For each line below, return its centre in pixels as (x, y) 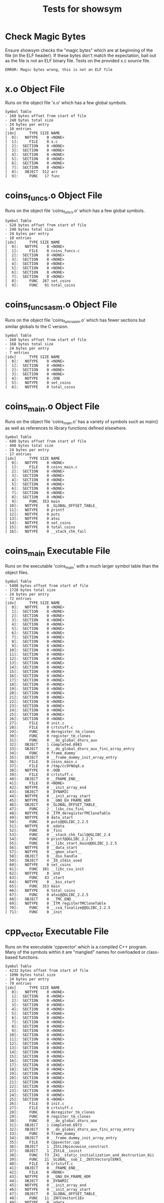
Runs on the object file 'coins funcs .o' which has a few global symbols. (75, 211)
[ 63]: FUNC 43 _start (35, 878)
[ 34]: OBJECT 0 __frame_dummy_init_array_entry (61, 1138)
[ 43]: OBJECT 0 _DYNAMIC (37, 792)
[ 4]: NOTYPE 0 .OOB (33, 378)
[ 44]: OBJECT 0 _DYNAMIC (37, 1181)
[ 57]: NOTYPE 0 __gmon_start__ (44, 852)
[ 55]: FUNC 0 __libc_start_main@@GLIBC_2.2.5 (61, 843)
